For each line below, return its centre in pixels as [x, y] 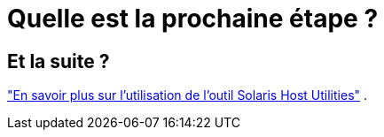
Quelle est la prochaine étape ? [193, 19]
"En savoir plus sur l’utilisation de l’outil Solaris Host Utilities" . [188, 95]
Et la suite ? [59, 61]
